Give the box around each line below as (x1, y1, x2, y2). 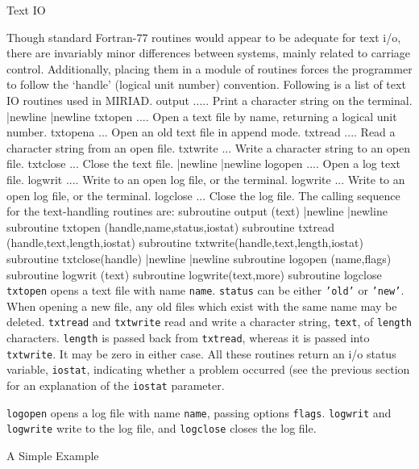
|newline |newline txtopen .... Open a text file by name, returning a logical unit (6, 107, 397, 124)
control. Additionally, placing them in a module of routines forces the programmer (6, 60, 413, 77)
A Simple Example (6, 446, 99, 463)
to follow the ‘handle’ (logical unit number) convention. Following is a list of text (6, 76, 406, 93)
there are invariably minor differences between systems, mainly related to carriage (6, 44, 411, 61)
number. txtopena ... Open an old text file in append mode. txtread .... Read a (6, 124, 396, 140)
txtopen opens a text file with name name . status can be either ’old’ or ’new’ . (6, 282, 404, 299)
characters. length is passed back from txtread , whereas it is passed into (6, 329, 370, 345)
